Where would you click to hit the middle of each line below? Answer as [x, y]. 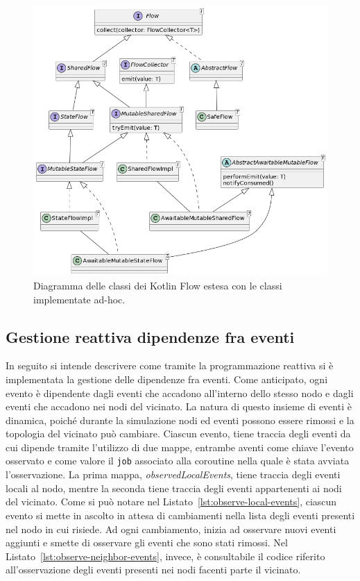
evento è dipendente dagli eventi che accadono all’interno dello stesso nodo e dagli [180, 393]
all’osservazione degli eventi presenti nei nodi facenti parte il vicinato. [153, 570]
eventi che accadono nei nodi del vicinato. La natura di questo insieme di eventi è [179, 406]
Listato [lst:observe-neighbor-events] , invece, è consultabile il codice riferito [165, 556]
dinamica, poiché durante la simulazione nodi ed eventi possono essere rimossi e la [180, 420]
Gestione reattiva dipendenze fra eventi [150, 336]
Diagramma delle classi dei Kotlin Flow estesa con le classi [158, 285]
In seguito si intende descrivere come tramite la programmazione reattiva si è [170, 365]
